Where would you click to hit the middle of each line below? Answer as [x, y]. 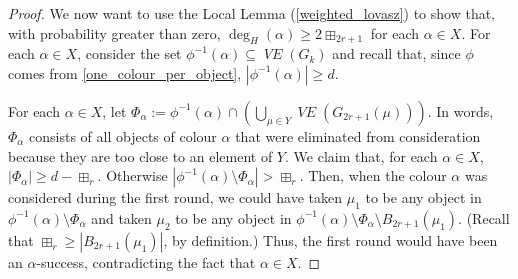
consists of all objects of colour [123, 135]
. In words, [460, 110]
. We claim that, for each [361, 155]
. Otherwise [132, 175]
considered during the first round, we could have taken [175, 197]
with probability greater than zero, [114, 32]
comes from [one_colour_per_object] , [125, 72]
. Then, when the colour [373, 175]
